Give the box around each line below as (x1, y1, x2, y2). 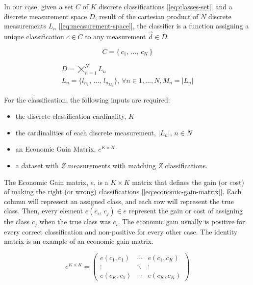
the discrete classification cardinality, (15, 111, 126, 121)
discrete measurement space (4, 11, 87, 21)
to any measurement (85, 31, 146, 41)
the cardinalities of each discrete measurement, (15, 127, 156, 137)
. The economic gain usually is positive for (118, 216, 245, 227)
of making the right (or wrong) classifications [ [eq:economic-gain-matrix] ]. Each (4, 186, 242, 197)
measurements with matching (68, 160, 156, 170)
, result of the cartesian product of (95, 11, 199, 21)
